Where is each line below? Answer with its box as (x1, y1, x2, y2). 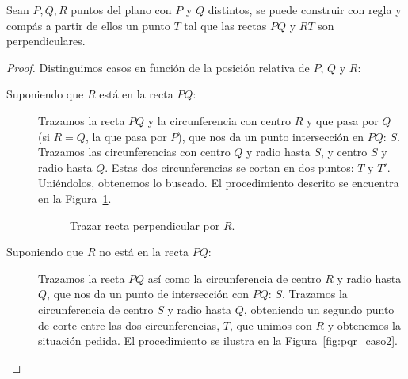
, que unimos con (229, 316, 312, 333)
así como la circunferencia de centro (147, 270, 322, 286)
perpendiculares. (6, 33, 86, 49)
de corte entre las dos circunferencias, (38, 316, 220, 333)
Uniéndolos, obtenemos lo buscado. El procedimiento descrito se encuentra (38, 174, 399, 191)
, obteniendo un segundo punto (243, 301, 395, 317)
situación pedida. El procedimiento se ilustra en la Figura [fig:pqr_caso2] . (38, 332, 398, 349)
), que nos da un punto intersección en (177, 128, 364, 144)
